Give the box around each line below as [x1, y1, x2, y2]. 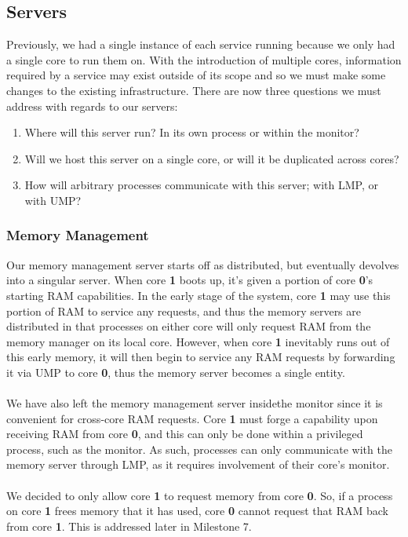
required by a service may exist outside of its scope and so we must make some [6, 67, 386, 83]
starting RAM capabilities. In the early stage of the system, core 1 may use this [6, 287, 391, 303]
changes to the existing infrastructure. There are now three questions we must [6, 82, 381, 98]
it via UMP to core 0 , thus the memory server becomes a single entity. [6, 363, 345, 380]
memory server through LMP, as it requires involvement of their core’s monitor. [6, 456, 390, 473]
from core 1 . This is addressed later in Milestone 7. [6, 517, 252, 534]
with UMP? [24, 192, 82, 208]
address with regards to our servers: [6, 97, 178, 114]
